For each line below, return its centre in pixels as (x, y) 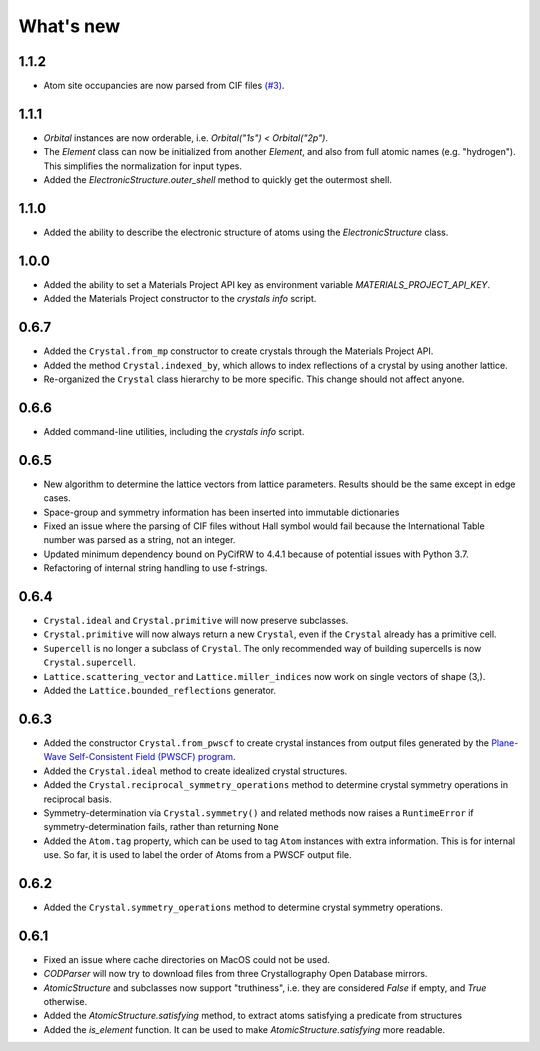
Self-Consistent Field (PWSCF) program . (152, 757)
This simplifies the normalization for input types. (142, 166)
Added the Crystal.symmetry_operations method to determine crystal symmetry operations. (243, 907)
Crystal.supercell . (90, 662)
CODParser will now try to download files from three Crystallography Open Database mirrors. (235, 974)
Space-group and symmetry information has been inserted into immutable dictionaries (221, 512)
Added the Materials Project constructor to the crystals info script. (180, 299)
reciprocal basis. (77, 799)
